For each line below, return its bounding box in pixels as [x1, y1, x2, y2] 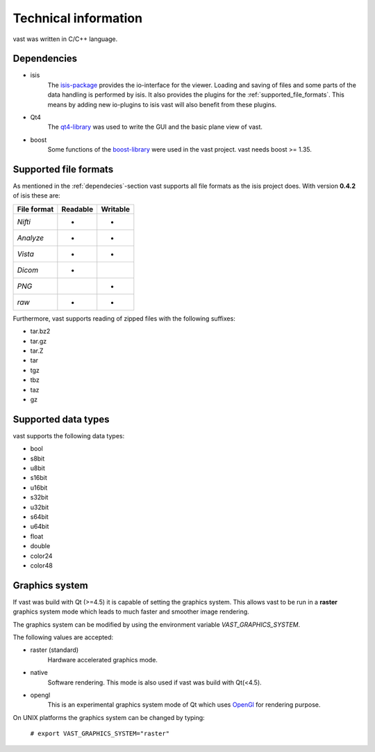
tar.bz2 [30, 327, 51, 335]
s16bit [30, 474, 48, 482]
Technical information [12, 10, 142, 26]
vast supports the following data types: [12, 431, 125, 440]
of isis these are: [12, 191, 60, 200]
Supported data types [12, 413, 110, 425]
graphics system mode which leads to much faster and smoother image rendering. [12, 607, 249, 616]
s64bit [30, 513, 49, 521]
